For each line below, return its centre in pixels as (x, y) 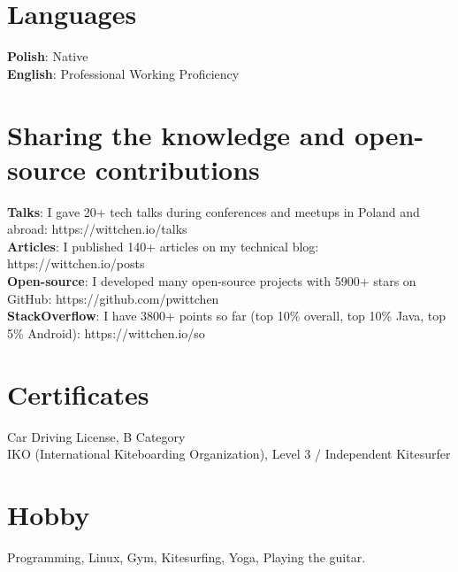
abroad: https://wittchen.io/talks (97, 229)
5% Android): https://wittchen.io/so (106, 332)
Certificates (78, 394)
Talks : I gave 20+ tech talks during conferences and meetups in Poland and (214, 211)
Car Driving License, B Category (96, 436)
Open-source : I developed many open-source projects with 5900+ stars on (212, 281)
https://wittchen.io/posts (76, 263)
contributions (177, 169)
